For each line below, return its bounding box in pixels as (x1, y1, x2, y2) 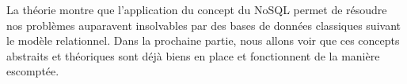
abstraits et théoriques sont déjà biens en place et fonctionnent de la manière (6, 47, 380, 64)
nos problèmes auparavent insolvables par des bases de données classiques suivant (6, 16, 401, 33)
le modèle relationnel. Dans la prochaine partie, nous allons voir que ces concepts (6, 32, 400, 49)
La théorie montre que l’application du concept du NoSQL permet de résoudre (6, 2, 387, 17)
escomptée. (6, 63, 59, 79)
